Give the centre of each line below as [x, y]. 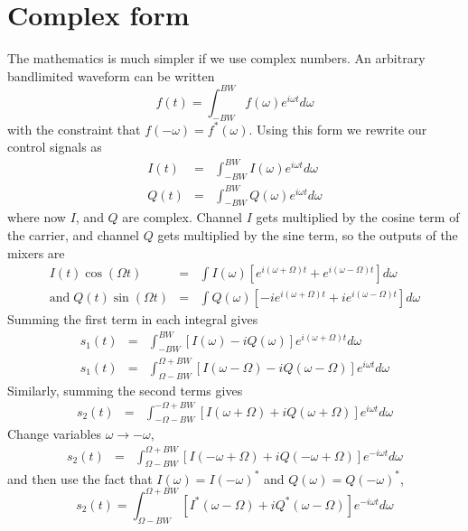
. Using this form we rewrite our [338, 129]
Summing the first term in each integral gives [133, 319]
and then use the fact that [80, 478]
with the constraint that [74, 129]
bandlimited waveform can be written [111, 75]
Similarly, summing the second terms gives [125, 390]
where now [37, 217]
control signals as [55, 147]
